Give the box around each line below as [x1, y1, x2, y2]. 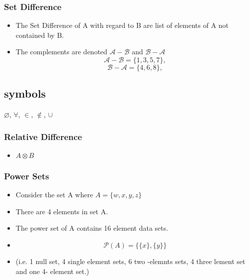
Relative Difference [4, 130, 82, 142]
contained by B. [15, 29, 64, 40]
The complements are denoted [15, 46, 107, 57]
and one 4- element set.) [15, 266, 89, 276]
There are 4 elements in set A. [15, 206, 108, 216]
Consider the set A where [15, 189, 93, 200]
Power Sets [4, 169, 49, 182]
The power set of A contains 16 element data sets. [15, 223, 168, 233]
